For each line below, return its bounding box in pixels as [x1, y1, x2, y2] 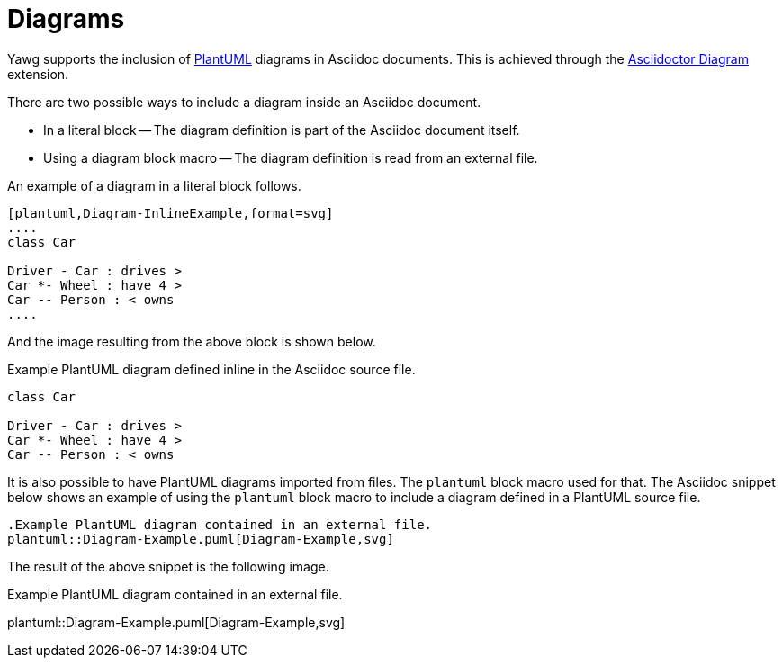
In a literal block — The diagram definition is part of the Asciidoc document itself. [43, 121, 520, 138]
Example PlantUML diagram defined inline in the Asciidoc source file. [7, 361, 416, 377]
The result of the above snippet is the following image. [7, 558, 329, 574]
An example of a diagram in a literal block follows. [7, 177, 301, 193]
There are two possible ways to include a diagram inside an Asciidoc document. [7, 94, 481, 110]
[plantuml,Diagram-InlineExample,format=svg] [7, 205, 334, 220]
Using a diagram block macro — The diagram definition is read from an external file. [43, 149, 538, 166]
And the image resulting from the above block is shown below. [7, 333, 376, 349]
